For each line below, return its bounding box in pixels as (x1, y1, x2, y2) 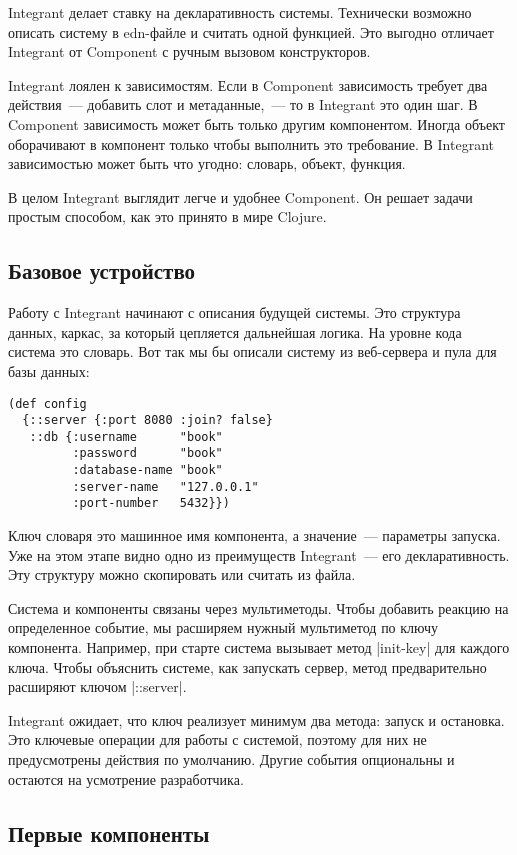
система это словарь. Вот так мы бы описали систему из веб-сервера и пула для (8, 341, 497, 362)
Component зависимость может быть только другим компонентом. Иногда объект (8, 113, 505, 134)
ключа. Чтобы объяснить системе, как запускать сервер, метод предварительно (8, 656, 487, 677)
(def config (8, 396, 87, 411)
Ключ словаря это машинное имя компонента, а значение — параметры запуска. (8, 525, 501, 546)
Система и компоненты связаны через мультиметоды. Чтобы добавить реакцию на (8, 597, 509, 618)
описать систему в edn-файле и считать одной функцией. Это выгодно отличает (8, 21, 494, 42)
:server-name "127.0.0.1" (72, 479, 259, 494)
